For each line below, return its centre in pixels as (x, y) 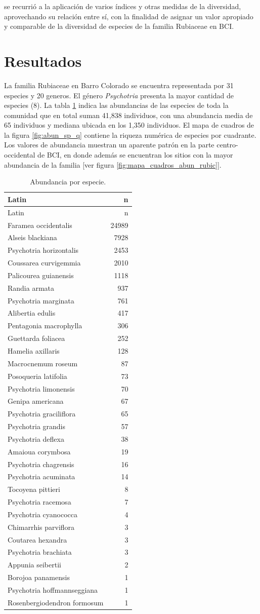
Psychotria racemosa (39, 502)
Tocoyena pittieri (34, 489)
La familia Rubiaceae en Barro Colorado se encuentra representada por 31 (119, 85)
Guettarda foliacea (36, 338)
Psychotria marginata (41, 300)
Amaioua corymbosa (39, 451)
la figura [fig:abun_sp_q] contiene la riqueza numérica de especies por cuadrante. (130, 135)
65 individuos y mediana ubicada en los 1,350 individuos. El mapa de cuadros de (129, 125)
